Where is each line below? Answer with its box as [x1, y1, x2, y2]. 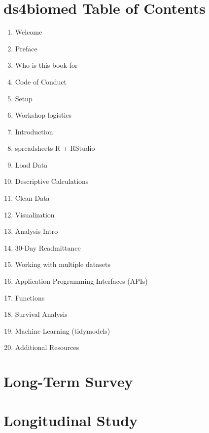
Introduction [15, 126, 53, 136]
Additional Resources [15, 342, 79, 352]
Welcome [15, 27, 42, 37]
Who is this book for [15, 60, 78, 70]
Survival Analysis [15, 309, 68, 319]
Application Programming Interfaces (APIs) [15, 276, 148, 286]
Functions [15, 292, 45, 303]
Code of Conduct [15, 76, 67, 87]
